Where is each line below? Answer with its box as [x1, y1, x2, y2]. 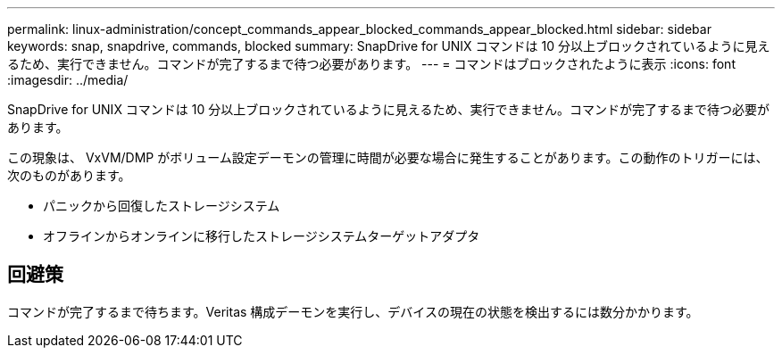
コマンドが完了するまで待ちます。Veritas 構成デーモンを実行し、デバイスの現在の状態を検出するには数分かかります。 [7, 303, 699, 319]
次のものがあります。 [7, 168, 131, 183]
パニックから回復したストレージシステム [43, 198, 280, 213]
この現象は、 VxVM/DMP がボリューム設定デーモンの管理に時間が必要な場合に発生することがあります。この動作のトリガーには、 [7, 150, 769, 165]
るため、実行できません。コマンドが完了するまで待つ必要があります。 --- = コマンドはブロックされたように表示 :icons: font [7, 56, 736, 71]
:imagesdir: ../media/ [7, 72, 129, 87]
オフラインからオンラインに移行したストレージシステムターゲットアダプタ [43, 228, 480, 244]
